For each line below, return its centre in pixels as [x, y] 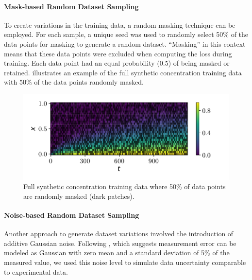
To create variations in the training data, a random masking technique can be [120, 25]
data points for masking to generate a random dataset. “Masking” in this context [125, 44]
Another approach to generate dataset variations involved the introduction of [119, 234]
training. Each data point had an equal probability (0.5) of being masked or [117, 63]
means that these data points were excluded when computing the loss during [118, 53]
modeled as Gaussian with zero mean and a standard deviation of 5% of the [117, 253]
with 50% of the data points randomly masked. [74, 82]
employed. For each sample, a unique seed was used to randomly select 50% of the [126, 34]
